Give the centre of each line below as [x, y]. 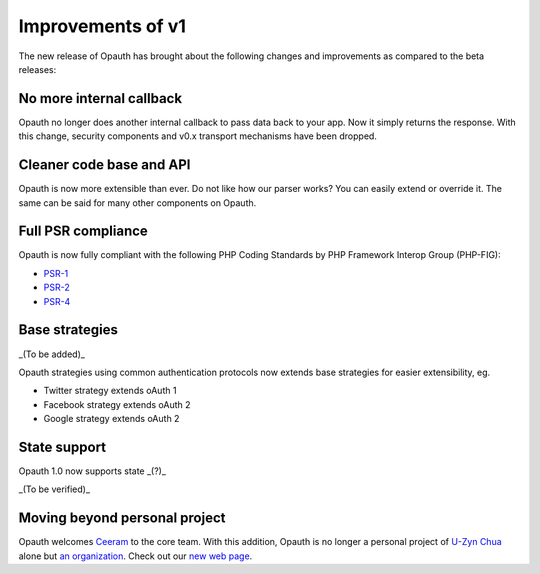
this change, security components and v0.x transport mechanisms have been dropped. [197, 136]
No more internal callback [100, 98]
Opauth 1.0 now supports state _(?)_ [92, 471]
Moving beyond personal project [122, 518]
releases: [37, 69]
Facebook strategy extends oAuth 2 [117, 404]
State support [62, 446]
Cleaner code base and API [104, 165]
